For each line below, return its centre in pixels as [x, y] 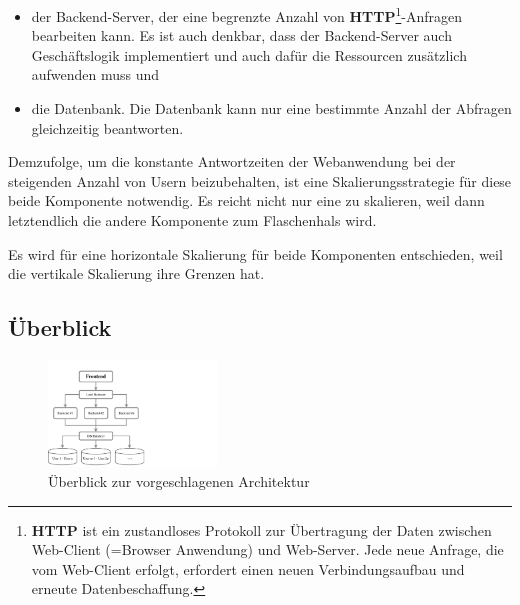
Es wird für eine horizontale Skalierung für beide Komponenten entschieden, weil [255, 253]
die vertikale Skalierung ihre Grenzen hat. [136, 273]
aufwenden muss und [95, 74]
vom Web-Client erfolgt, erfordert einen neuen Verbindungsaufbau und [248, 568]
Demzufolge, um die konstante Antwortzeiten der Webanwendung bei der [232, 161]
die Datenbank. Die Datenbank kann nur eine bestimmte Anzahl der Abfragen [271, 108]
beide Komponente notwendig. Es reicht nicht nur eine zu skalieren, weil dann [246, 200]
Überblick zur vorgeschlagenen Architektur [179, 481]
